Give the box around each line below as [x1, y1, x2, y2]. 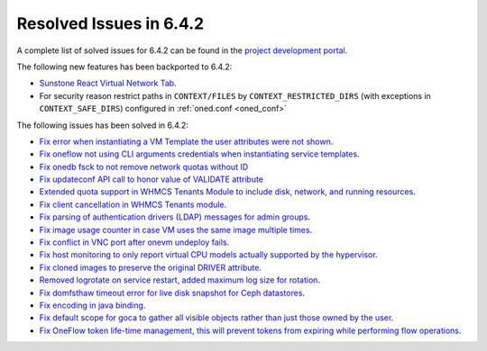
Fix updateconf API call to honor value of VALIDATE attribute [39, 174, 263, 184]
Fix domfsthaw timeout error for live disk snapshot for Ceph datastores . [39, 287, 306, 298]
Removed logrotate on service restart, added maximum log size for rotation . [39, 274, 320, 285]
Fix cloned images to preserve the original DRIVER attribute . [39, 262, 262, 273]
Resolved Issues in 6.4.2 [16, 13, 205, 33]
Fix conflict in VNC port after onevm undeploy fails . [39, 237, 230, 247]
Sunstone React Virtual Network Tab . [39, 77, 177, 89]
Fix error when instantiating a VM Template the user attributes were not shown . [39, 136, 334, 147]
